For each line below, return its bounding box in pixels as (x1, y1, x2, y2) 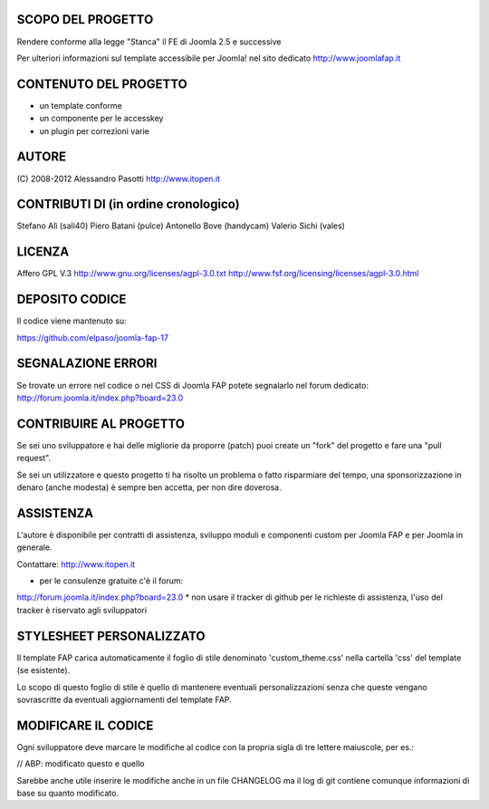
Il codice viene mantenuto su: (16, 315, 127, 326)
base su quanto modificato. (16, 788, 120, 798)
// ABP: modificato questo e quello (16, 758, 145, 769)
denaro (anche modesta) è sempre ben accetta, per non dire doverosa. (16, 481, 282, 493)
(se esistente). (16, 665, 71, 676)
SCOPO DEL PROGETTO (16, 12, 154, 27)
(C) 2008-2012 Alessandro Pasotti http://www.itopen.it (16, 173, 221, 184)
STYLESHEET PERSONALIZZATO (16, 628, 206, 643)
